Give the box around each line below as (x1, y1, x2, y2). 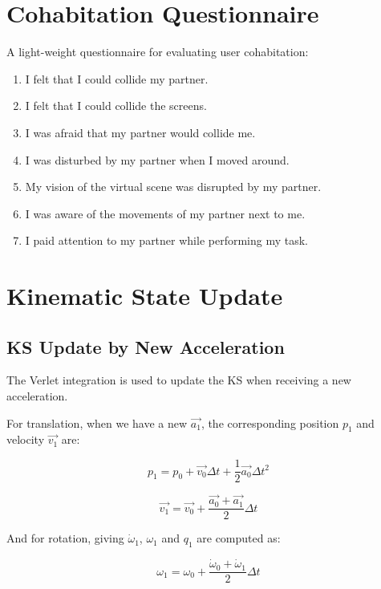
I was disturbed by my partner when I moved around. (25, 151, 290, 168)
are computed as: (197, 530, 281, 546)
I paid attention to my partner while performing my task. (25, 232, 308, 249)
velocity (6, 431, 45, 448)
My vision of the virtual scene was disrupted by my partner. (25, 178, 322, 195)
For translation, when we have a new (6, 414, 188, 431)
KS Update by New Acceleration (6, 334, 285, 359)
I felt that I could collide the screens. (25, 97, 207, 114)
